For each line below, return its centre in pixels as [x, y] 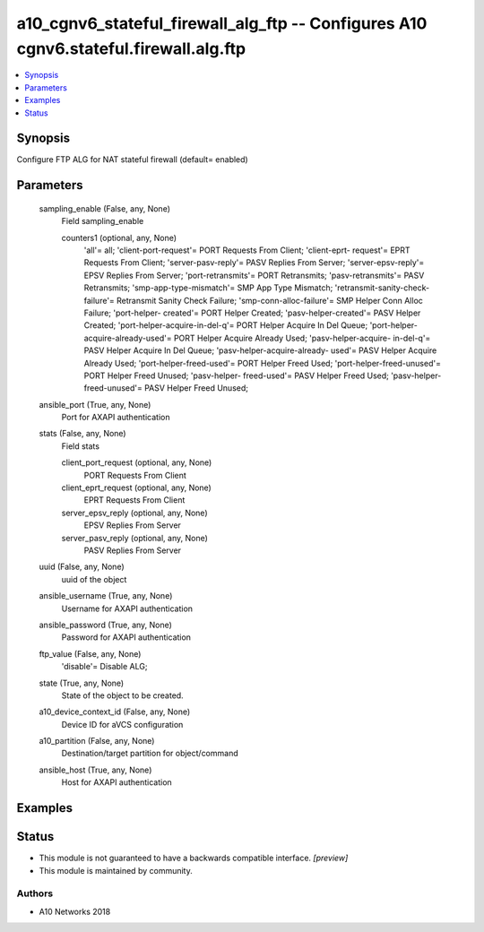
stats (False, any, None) [82, 434]
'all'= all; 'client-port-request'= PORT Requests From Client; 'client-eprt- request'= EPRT [247, 250]
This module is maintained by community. [116, 870]
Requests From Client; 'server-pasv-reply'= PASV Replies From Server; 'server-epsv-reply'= [254, 263]
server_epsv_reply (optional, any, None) [134, 513]
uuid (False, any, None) [82, 567]
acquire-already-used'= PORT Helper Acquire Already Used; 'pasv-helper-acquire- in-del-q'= [257, 338]
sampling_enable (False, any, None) [104, 208]
